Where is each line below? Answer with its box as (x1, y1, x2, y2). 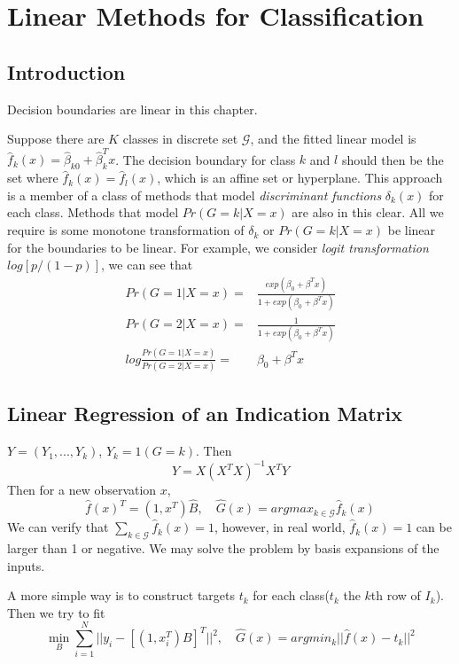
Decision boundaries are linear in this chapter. (7, 99, 258, 118)
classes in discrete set (122, 129, 238, 148)
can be (416, 518, 452, 536)
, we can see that (101, 255, 193, 274)
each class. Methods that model (7, 203, 179, 222)
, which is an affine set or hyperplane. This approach (157, 168, 443, 187)
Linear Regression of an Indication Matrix (7, 400, 402, 427)
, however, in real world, (214, 518, 346, 536)
